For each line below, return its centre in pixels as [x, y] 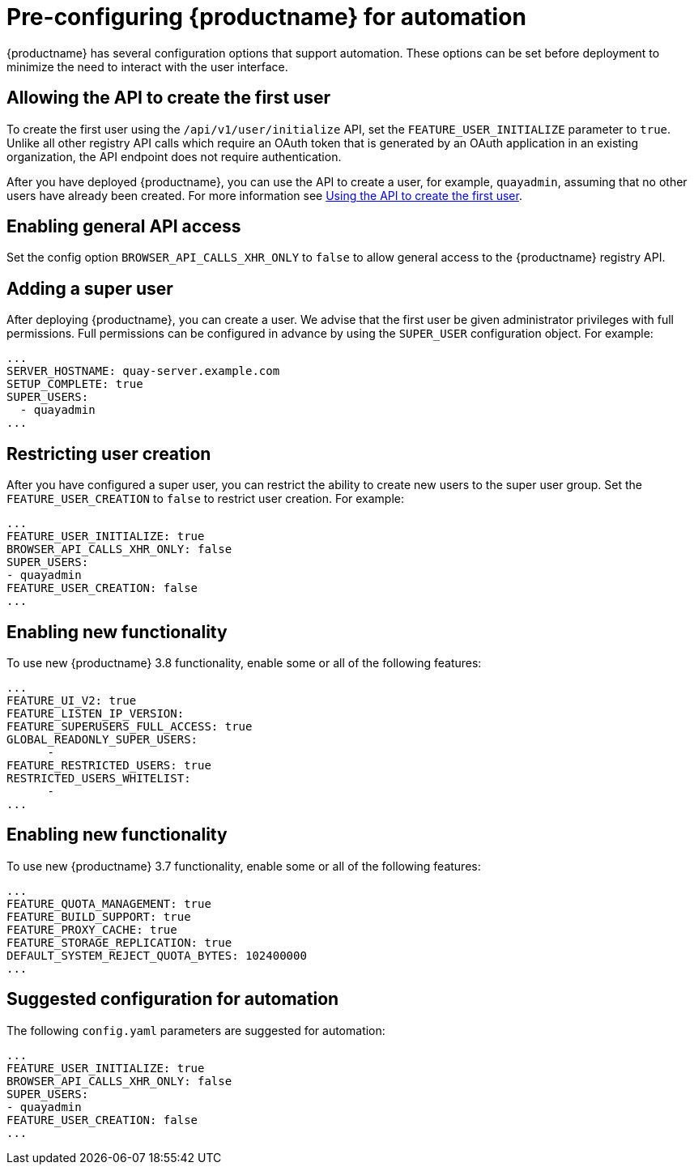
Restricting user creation [109, 453]
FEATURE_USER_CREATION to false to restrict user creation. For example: [206, 499]
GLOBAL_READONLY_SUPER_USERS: [102, 739]
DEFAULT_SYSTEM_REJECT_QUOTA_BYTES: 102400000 [157, 955]
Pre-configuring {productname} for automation [266, 17]
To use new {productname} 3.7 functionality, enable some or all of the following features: [244, 866]
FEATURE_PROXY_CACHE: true [92, 929]
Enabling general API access [124, 227]
